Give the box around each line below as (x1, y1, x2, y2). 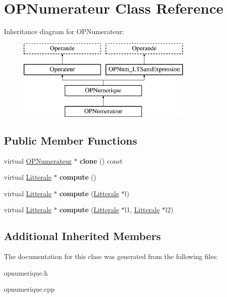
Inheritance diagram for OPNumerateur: (4, 26, 124, 37)
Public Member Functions (4, 132, 137, 148)
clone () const (79, 155, 123, 166)
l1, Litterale (124, 204, 160, 215)
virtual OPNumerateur (4, 155, 72, 166)
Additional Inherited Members (4, 228, 161, 243)
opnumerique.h (4, 267, 48, 278)
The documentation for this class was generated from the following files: (4, 251, 218, 261)
